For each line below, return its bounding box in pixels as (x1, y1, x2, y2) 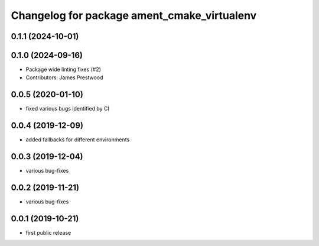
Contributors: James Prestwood (25, 74, 103, 81)
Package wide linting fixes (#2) (25, 66, 102, 73)
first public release (25, 229, 71, 236)
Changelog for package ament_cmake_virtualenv (11, 9, 257, 22)
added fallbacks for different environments (25, 136, 130, 143)
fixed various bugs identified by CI (25, 105, 109, 112)
